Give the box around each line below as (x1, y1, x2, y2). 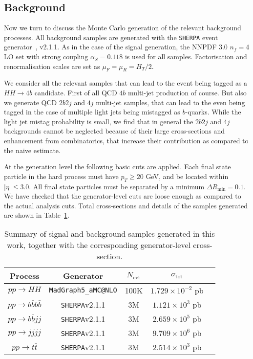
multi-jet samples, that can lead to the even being (96, 97, 245, 107)
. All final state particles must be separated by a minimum (29, 181, 205, 191)
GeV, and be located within (146, 171, 229, 181)
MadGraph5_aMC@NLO (49, 286, 117, 294)
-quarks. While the (185, 107, 241, 117)
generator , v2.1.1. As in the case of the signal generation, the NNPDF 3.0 (4, 42, 228, 52)
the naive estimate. (4, 145, 61, 155)
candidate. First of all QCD (34, 88, 117, 98)
